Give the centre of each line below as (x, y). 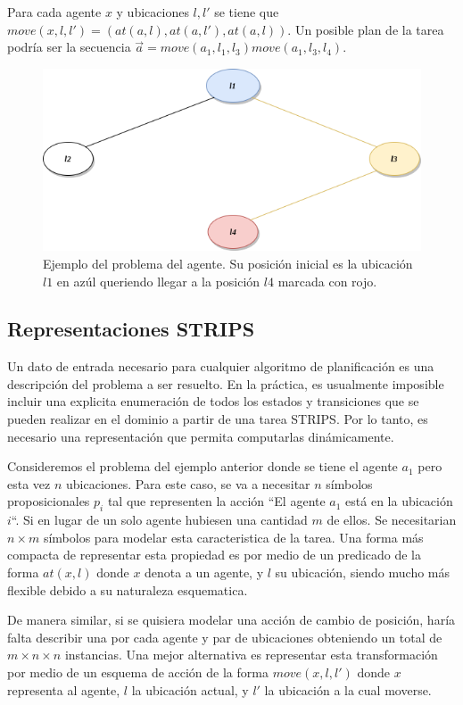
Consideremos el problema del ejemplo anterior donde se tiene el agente (203, 466)
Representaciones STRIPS (131, 329)
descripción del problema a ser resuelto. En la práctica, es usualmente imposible (226, 383)
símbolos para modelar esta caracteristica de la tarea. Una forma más (233, 537)
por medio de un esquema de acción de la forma (138, 672)
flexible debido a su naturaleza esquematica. (128, 589)
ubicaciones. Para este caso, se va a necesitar (188, 483)
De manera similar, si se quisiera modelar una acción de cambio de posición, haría (231, 620)
